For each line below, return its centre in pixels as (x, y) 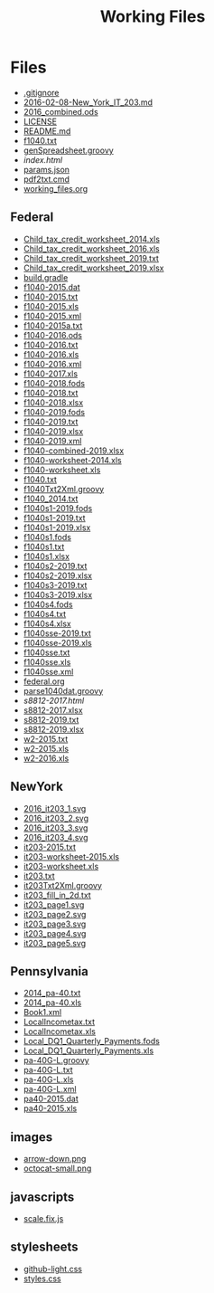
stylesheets (44, 1247)
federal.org (44, 681)
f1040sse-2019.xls (58, 642)
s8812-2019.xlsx (54, 729)
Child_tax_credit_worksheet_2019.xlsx (93, 268)
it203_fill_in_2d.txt (57, 895)
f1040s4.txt (45, 613)
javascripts (42, 1197)
